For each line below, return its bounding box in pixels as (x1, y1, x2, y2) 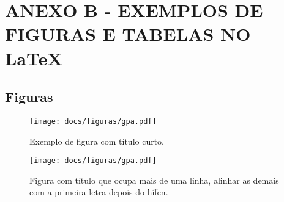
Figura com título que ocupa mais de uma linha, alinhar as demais (29, 173, 279, 186)
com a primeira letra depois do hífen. (29, 186, 168, 198)
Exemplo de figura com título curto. (29, 134, 165, 147)
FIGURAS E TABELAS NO (5, 21, 251, 46)
